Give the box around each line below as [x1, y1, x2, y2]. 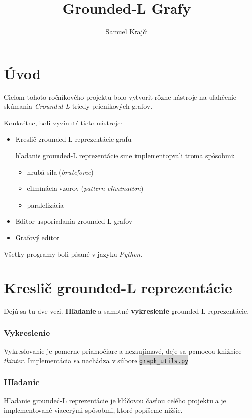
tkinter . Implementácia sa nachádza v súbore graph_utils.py [4, 355, 189, 365]
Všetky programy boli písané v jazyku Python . [4, 249, 143, 259]
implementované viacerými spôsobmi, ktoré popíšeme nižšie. [4, 405, 183, 415]
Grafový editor [15, 232, 59, 242]
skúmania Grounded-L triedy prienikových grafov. [4, 101, 153, 111]
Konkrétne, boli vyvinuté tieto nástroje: [4, 117, 123, 127]
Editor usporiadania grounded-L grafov [15, 216, 133, 226]
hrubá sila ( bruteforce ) [27, 167, 94, 177]
